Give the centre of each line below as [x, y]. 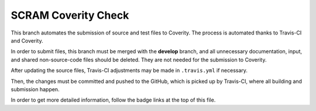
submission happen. [35, 89]
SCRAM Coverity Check [70, 15]
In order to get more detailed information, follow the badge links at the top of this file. [113, 100]
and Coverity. [27, 40]
